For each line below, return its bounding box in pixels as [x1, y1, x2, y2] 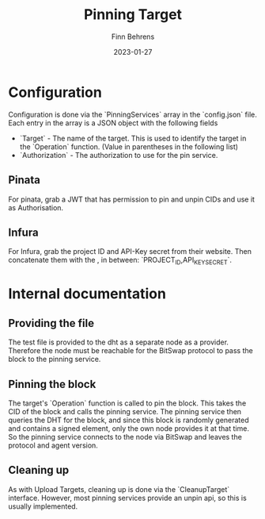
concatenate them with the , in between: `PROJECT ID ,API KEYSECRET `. [8, 256, 232, 267]
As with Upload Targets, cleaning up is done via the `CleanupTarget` [8, 484, 230, 494]
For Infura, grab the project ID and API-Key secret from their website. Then [8, 247, 252, 256]
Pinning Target [83, 6, 183, 24]
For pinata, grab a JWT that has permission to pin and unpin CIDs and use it [8, 194, 256, 204]
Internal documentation [8, 285, 166, 303]
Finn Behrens [111, 32, 155, 41]
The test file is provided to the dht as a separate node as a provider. [8, 337, 229, 347]
